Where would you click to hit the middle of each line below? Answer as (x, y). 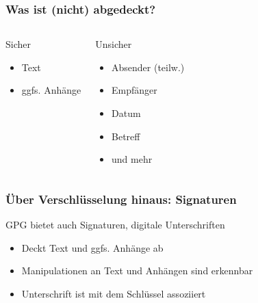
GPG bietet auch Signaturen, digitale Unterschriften (115, 224)
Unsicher (114, 44)
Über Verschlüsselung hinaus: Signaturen (121, 199)
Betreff (126, 136)
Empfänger (134, 90)
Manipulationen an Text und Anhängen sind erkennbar (137, 271)
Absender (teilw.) (148, 67)
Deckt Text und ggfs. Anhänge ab (92, 247)
